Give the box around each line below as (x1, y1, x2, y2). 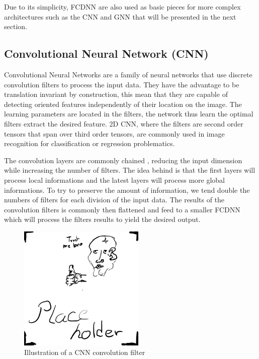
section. (4, 21, 27, 32)
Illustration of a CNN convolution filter (24, 347, 145, 357)
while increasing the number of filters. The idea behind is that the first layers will (4, 165, 255, 175)
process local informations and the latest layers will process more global (4, 174, 225, 185)
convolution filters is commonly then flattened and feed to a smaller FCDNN (4, 204, 240, 214)
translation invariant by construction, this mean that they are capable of (4, 89, 228, 99)
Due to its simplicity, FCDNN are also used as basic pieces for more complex (4, 2, 241, 12)
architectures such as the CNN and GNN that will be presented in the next (4, 11, 236, 22)
